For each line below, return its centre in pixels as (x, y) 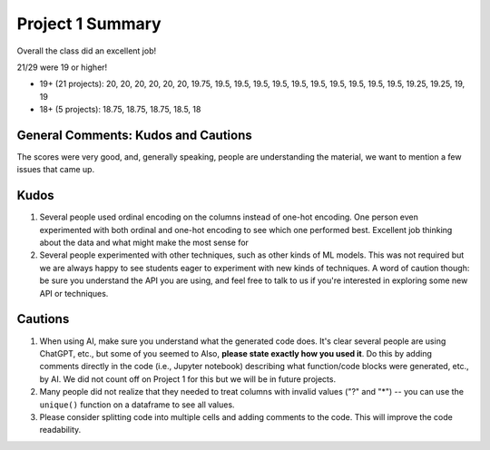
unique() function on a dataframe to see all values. (137, 405)
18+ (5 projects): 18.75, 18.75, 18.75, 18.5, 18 (120, 110)
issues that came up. (56, 170)
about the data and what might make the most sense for (144, 243)
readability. (60, 430)
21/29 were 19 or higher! (62, 67)
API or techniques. (74, 293)
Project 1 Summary (89, 24)
